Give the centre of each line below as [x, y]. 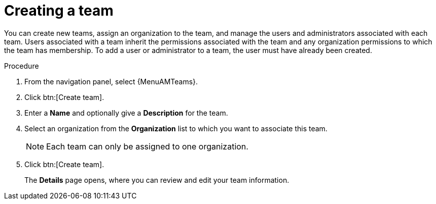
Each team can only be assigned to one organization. [147, 146]
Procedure [22, 66]
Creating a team [59, 11]
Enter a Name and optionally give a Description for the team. [126, 113]
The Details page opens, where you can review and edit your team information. [157, 180]
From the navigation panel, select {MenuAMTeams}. [111, 81]
